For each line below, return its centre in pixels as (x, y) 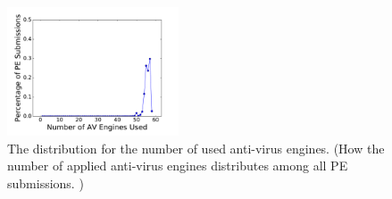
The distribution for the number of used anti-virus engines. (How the (196, 148)
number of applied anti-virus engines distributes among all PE (178, 166)
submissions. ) (46, 182)
